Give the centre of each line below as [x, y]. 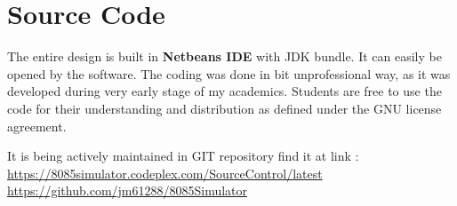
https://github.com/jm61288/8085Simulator [128, 190]
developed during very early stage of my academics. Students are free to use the [224, 91]
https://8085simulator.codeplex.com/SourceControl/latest [165, 173]
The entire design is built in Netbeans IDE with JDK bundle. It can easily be [224, 56]
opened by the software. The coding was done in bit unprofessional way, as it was [229, 73]
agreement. [37, 126]
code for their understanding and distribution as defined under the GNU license [224, 108]
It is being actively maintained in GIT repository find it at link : [183, 156]
